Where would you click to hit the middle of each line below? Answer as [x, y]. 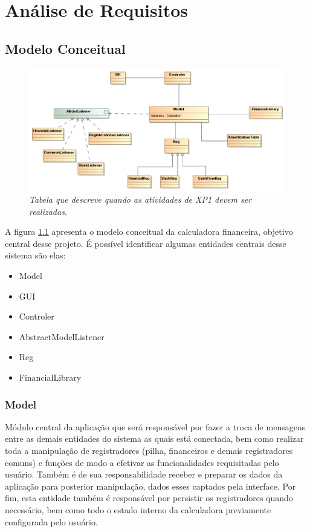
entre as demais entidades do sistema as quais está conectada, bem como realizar [154, 438]
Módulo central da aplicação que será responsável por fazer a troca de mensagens [155, 426]
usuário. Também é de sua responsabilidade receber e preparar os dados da [144, 474]
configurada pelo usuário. [51, 521]
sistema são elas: [35, 255]
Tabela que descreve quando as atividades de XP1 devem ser [140, 199]
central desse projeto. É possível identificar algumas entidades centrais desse [146, 243]
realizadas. [48, 211]
